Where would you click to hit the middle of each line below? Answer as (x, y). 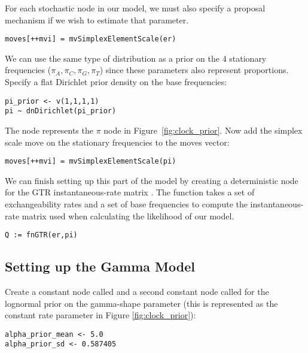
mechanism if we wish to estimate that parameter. (97, 19)
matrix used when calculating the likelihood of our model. (128, 215)
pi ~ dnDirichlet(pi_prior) (61, 111)
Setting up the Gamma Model (100, 266)
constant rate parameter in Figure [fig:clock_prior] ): (100, 315)
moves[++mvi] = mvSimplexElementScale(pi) (91, 162)
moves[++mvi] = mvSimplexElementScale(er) (91, 39)
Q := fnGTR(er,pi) (41, 235)
